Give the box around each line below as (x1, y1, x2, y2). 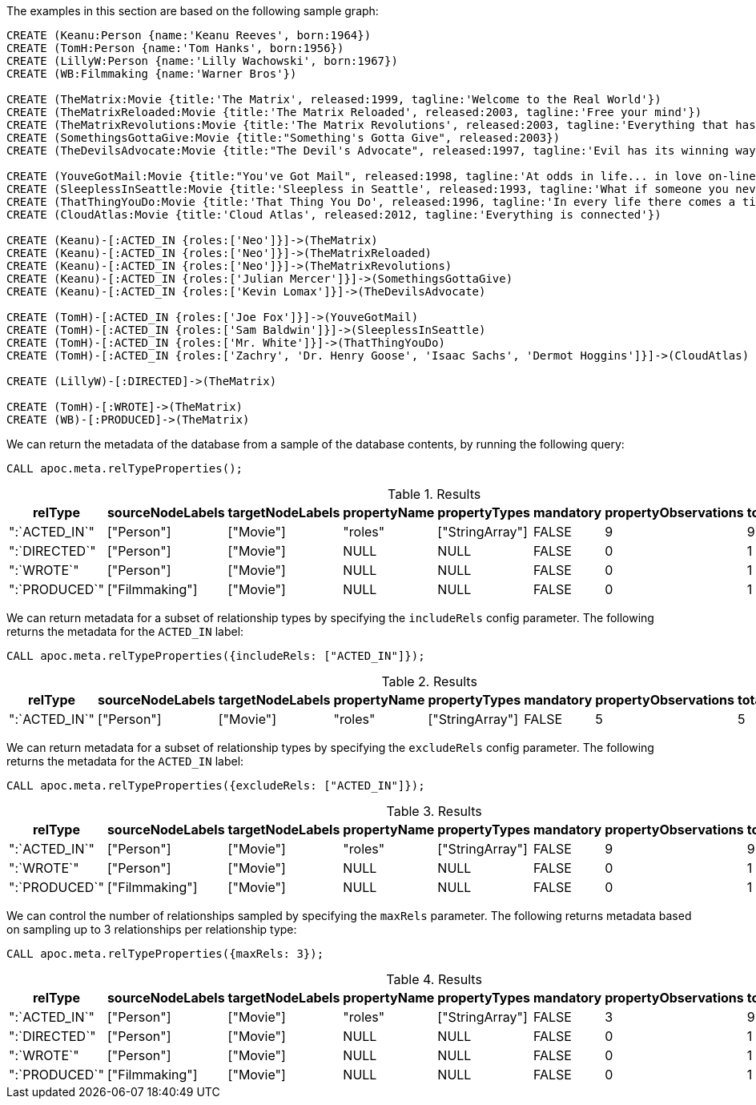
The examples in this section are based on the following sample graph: (6, 4, 379, 18)
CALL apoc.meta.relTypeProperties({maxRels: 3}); (6, 947, 324, 960)
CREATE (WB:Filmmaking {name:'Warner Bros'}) (6, 67, 297, 80)
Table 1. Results (388, 486, 481, 502)
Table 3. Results (386, 803, 482, 819)
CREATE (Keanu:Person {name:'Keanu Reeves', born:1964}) (6, 29, 372, 42)
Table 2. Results (381, 673, 477, 689)
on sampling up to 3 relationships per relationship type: (6, 922, 297, 936)
